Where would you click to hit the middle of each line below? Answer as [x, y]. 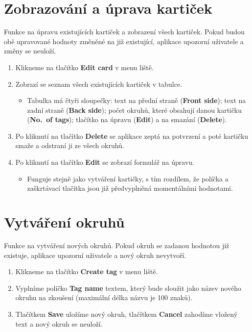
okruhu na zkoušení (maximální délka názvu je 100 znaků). [104, 297]
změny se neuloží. [30, 51]
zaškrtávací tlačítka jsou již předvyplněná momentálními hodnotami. [130, 188]
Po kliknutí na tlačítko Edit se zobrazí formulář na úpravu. [105, 162]
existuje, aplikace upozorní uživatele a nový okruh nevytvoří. [95, 255]
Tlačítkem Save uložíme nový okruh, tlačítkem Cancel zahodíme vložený [126, 314]
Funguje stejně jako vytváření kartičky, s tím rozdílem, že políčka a [128, 178]
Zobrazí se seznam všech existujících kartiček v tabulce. [99, 84]
